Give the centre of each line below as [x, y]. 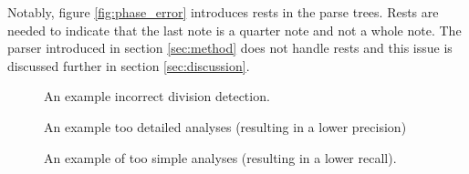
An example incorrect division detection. [157, 96]
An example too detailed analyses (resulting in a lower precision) [225, 126]
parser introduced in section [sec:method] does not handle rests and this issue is [230, 48]
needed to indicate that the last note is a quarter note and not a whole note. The [234, 30]
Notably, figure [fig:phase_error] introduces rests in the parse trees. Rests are [223, 12]
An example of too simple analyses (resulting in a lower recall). [220, 157]
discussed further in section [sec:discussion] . [129, 65]
